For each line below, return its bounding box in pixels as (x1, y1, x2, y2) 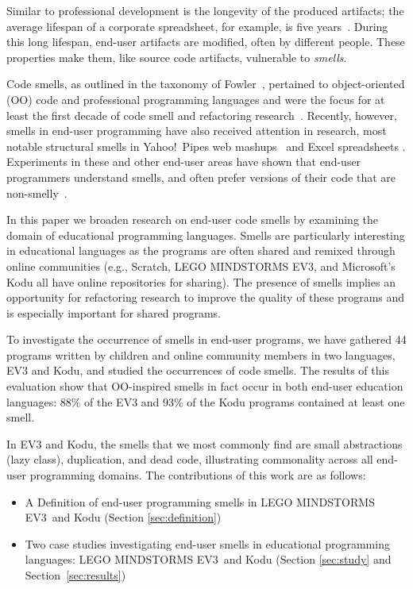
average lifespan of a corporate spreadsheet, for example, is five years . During (6, 17, 388, 34)
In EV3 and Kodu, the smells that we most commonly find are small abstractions (6, 435, 403, 452)
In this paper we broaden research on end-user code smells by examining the (6, 211, 378, 228)
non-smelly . (6, 184, 68, 201)
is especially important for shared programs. (6, 304, 222, 321)
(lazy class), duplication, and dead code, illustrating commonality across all (6, 451, 373, 468)
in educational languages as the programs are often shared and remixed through (6, 242, 396, 259)
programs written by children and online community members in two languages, (6, 346, 396, 363)
